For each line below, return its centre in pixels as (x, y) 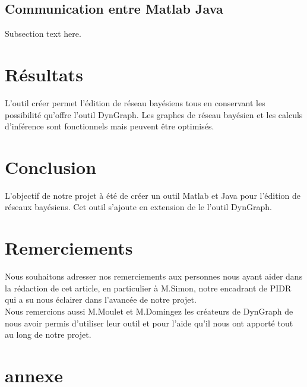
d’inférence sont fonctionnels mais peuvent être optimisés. (110, 126)
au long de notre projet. (48, 334)
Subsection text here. (43, 34)
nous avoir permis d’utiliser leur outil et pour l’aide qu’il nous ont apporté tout (149, 323)
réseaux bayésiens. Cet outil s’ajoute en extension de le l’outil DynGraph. (138, 207)
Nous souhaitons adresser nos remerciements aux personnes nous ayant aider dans (154, 276)
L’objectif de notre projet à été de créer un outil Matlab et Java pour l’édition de (153, 195)
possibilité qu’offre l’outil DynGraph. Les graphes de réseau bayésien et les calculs (154, 114)
